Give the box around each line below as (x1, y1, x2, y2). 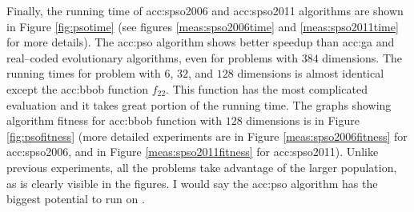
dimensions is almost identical (237, 65, 384, 82)
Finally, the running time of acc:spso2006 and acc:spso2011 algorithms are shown (6, 2, 404, 18)
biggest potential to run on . (6, 190, 145, 207)
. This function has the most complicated (166, 80, 368, 97)
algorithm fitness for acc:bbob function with (6, 112, 223, 129)
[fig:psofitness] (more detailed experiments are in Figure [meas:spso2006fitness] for (6, 127, 408, 144)
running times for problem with (6, 65, 161, 82)
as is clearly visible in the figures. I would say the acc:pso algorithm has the (6, 174, 378, 191)
